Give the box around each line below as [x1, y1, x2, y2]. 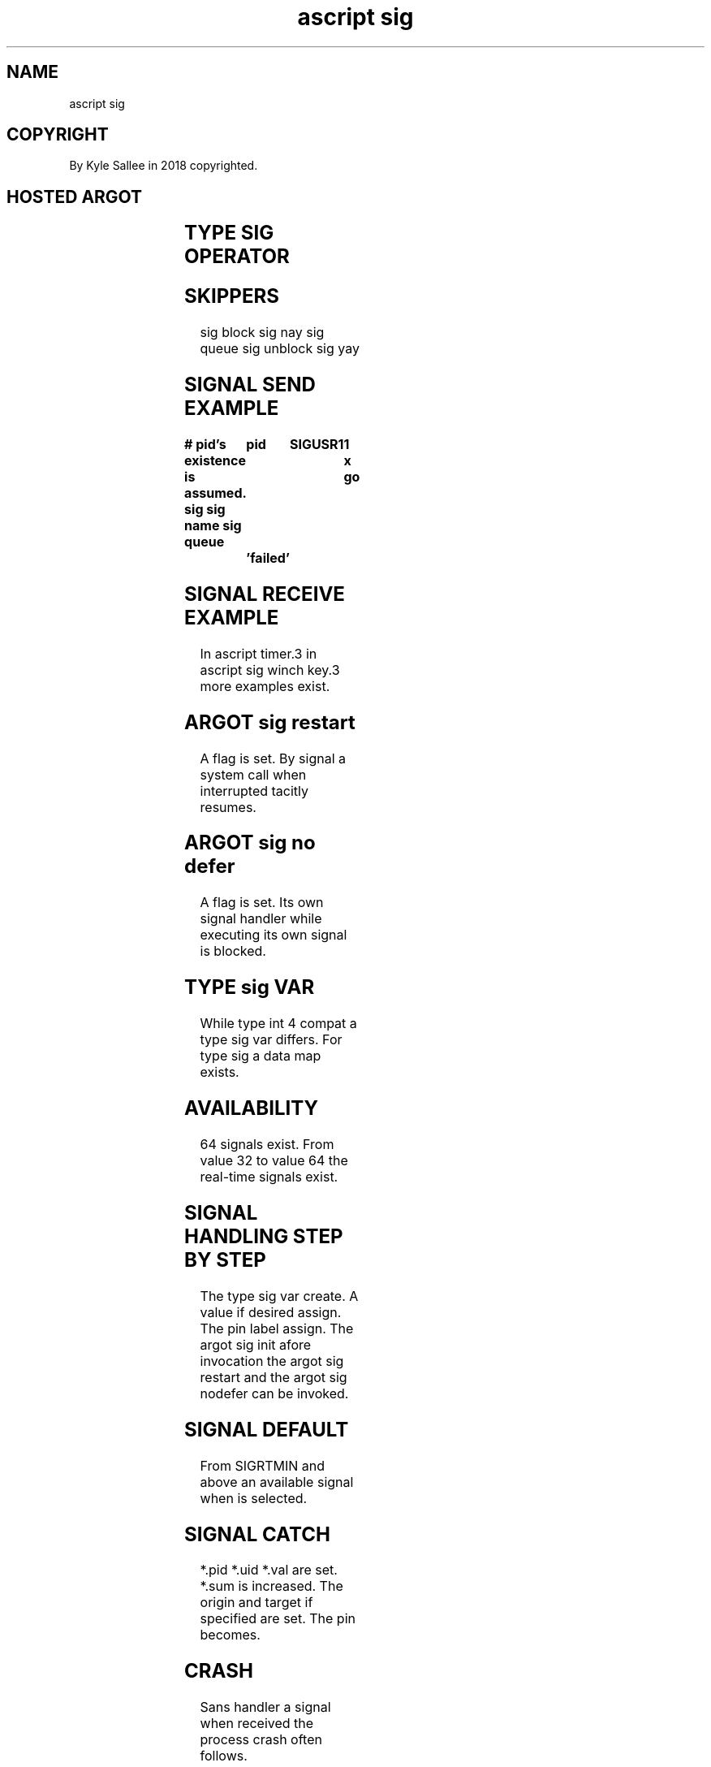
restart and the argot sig [200, 1368, 347, 1385]
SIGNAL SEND [184, 373, 316, 396]
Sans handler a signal [200, 1699, 331, 1716]
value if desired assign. [200, 1303, 342, 1320]
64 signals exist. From [200, 1135, 334, 1152]
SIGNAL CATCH [184, 1522, 330, 1546]
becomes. [200, 1627, 261, 1644]
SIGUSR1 [289, 435, 344, 452]
